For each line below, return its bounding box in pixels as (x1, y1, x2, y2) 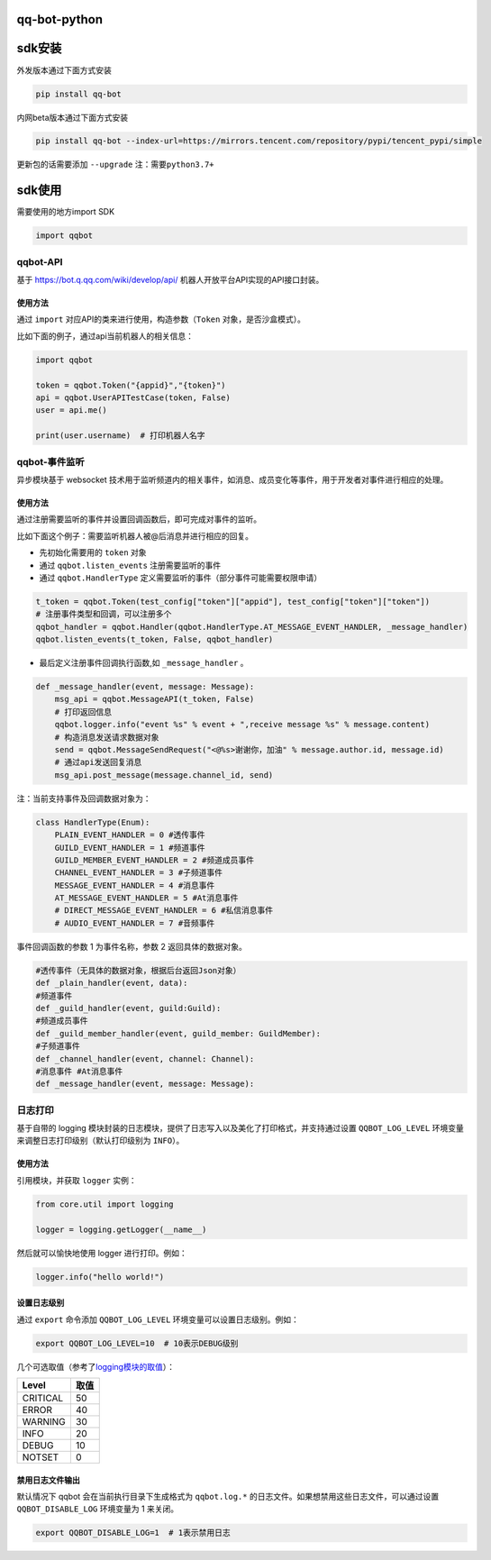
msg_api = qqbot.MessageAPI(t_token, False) (54, 694, 255, 705)
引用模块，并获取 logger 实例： (16, 1174, 137, 1185)
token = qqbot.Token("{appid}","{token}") (35, 379, 226, 390)
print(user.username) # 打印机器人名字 (35, 431, 205, 441)
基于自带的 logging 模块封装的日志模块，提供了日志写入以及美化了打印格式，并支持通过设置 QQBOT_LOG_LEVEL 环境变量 (16, 1123, 464, 1134)
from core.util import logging (35, 1199, 175, 1209)
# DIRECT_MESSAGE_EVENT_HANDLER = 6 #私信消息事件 (54, 906, 274, 916)
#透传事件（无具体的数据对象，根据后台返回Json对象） (35, 965, 241, 975)
